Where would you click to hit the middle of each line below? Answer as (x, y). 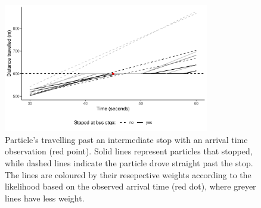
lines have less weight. (45, 198)
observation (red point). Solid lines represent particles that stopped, (129, 151)
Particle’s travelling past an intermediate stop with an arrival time (126, 139)
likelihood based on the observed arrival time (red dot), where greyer (130, 186)
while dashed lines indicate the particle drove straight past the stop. (129, 162)
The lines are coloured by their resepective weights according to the (128, 174)
